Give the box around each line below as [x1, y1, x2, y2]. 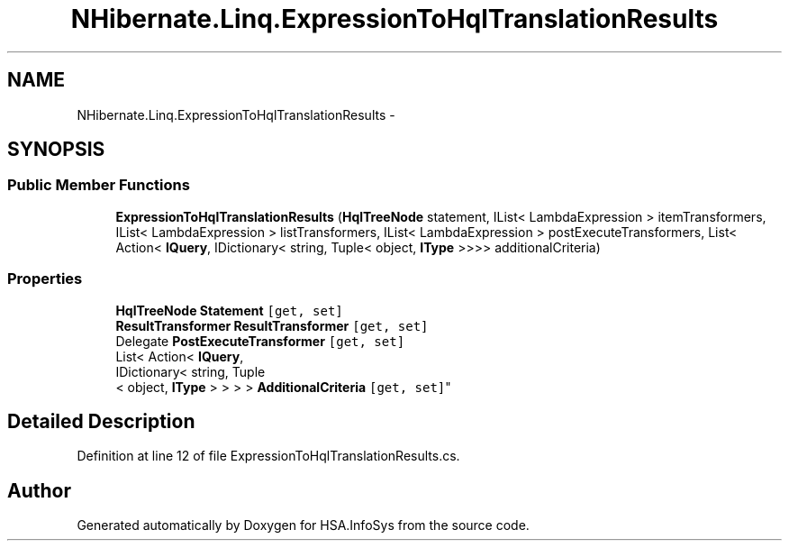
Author [7, 479, 71, 502]
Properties [7, 269, 83, 288]
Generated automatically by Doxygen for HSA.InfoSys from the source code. [77, 517, 530, 534]
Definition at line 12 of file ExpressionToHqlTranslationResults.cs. [77, 448, 460, 464]
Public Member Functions [7, 176, 190, 195]
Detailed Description [7, 409, 195, 433]
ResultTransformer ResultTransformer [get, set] [115, 317, 429, 333]
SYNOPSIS [7, 138, 105, 161]
